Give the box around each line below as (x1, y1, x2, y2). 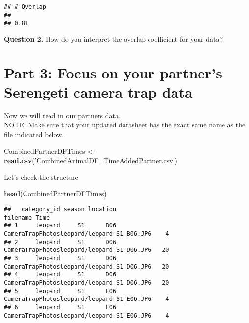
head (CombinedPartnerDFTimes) (4, 188, 107, 199)
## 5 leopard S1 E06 (4, 287, 117, 295)
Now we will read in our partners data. (4, 110, 121, 120)
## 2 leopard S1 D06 (4, 238, 117, 246)
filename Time (4, 214, 50, 221)
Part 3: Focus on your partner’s (4, 62, 222, 82)
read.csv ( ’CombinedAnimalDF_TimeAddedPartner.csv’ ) (4, 155, 177, 166)
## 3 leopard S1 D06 (4, 254, 117, 262)
